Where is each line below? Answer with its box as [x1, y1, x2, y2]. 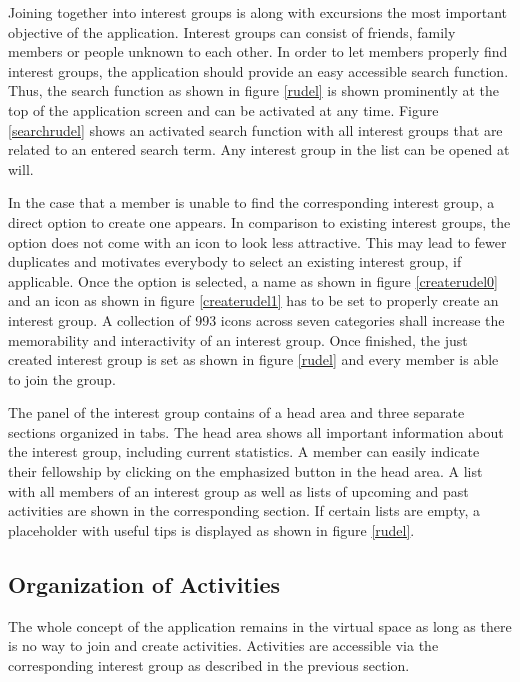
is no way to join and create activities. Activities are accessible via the [8, 635, 439, 656]
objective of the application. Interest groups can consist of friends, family [8, 21, 456, 42]
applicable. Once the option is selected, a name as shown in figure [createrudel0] [8, 270, 499, 291]
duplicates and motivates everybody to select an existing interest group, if [8, 251, 462, 272]
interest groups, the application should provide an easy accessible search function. [8, 60, 509, 81]
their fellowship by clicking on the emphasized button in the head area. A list [8, 461, 483, 482]
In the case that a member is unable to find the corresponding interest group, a [8, 192, 495, 213]
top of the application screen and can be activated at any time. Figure [8, 99, 439, 120]
